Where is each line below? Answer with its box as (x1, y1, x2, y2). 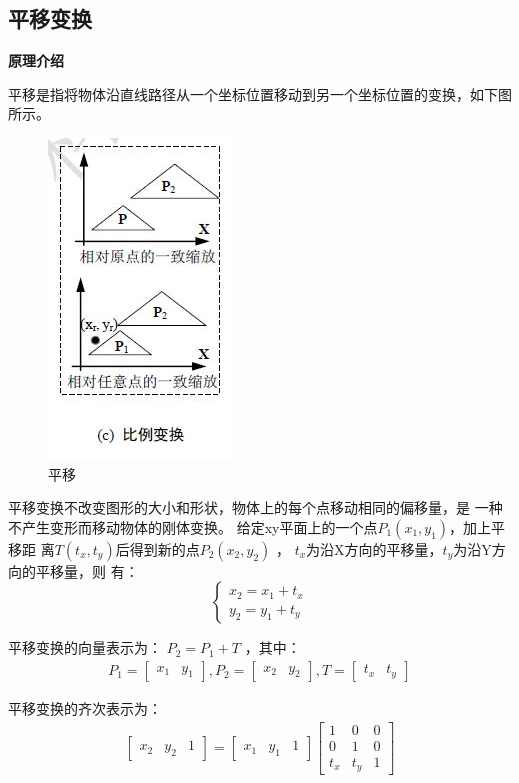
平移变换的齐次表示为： (8, 697, 162, 718)
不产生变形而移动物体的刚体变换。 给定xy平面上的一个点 (8, 516, 378, 537)
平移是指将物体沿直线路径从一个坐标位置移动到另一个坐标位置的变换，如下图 (8, 83, 512, 104)
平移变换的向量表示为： (8, 637, 162, 658)
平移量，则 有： (35, 560, 139, 581)
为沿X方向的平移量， (306, 538, 443, 559)
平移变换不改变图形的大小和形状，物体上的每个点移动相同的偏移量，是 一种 (8, 497, 503, 518)
